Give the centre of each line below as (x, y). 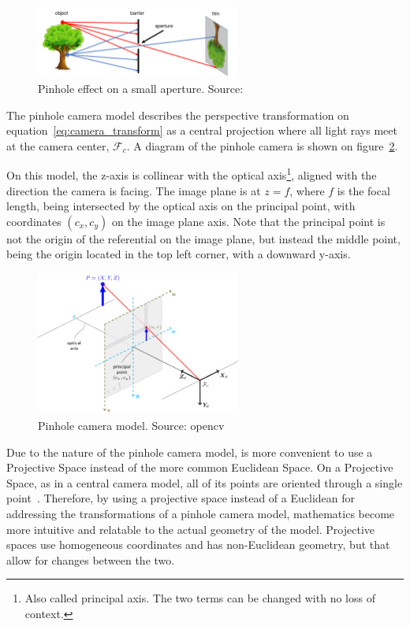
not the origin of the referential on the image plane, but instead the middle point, (203, 238)
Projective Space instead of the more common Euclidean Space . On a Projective (200, 467)
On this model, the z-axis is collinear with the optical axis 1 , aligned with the (192, 174)
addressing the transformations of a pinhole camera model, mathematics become (201, 513)
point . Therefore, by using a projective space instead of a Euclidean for (181, 498)
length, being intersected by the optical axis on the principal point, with (181, 206)
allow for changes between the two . (91, 559)
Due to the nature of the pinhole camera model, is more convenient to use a (190, 452)
